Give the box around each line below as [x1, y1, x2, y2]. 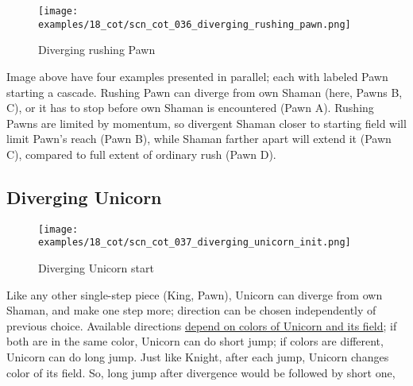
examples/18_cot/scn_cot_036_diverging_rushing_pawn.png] [38, 18, 351, 30]
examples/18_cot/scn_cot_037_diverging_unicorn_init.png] [38, 237, 351, 249]
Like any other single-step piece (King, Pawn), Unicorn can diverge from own [6, 286, 383, 303]
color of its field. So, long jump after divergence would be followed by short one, [6, 364, 396, 380]
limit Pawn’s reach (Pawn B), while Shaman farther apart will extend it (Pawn [6, 130, 392, 147]
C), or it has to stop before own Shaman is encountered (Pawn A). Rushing [6, 99, 374, 116]
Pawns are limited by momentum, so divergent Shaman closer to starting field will [6, 114, 407, 131]
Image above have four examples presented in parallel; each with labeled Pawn [6, 68, 388, 84]
